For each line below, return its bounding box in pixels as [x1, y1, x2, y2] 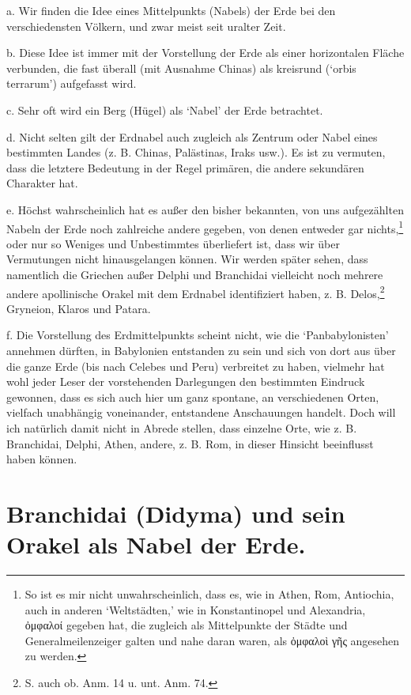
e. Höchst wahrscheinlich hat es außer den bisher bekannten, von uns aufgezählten [6, 201, 404, 217]
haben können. [6, 451, 77, 467]
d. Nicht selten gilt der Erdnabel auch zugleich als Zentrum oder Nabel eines [6, 128, 378, 145]
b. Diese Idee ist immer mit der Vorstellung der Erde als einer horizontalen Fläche [6, 44, 405, 61]
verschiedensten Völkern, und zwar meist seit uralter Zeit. [6, 17, 286, 34]
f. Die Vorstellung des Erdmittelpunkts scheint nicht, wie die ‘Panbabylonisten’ [6, 327, 389, 343]
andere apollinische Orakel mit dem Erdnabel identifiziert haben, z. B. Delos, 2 [6, 282, 385, 301]
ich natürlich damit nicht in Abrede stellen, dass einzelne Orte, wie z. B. [6, 419, 357, 436]
